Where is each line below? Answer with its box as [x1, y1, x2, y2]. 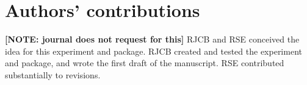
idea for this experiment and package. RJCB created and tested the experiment [5, 44, 302, 57]
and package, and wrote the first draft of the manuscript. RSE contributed [5, 56, 284, 69]
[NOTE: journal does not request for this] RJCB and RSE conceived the [5, 33, 300, 46]
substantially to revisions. [5, 68, 101, 81]
